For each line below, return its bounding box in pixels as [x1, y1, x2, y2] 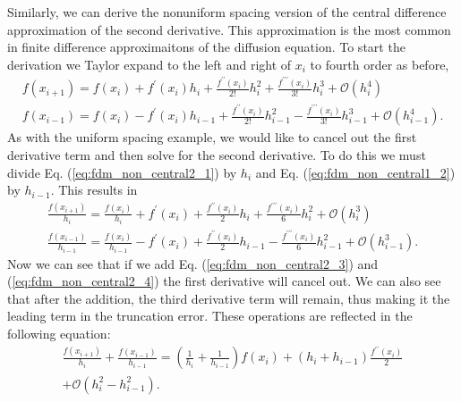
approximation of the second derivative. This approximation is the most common [7, 20, 451, 38]
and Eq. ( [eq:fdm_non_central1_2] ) [255, 163, 456, 181]
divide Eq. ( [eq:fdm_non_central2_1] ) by [7, 163, 237, 181]
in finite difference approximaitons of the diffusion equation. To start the [7, 38, 406, 56]
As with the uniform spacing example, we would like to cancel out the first [7, 128, 417, 147]
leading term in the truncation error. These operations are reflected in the [7, 306, 413, 325]
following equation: [7, 323, 111, 342]
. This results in [50, 180, 138, 199]
